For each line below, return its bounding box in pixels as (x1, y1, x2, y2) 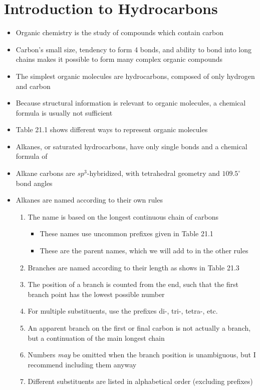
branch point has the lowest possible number (28, 288, 165, 299)
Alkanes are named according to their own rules (16, 194, 163, 205)
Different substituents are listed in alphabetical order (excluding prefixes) (28, 376, 253, 386)
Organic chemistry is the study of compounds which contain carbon (16, 27, 224, 38)
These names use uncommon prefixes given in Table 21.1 (40, 228, 213, 239)
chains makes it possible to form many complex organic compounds (16, 54, 223, 64)
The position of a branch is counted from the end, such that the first (28, 279, 239, 289)
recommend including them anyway (28, 359, 137, 369)
